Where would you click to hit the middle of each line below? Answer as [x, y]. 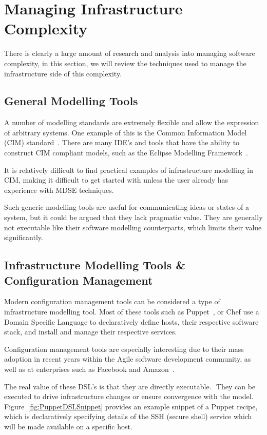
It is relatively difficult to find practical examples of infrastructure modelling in [129, 170]
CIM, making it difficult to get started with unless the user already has [116, 180]
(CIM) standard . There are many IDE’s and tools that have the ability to [122, 142]
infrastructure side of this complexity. [63, 73]
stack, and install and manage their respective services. [91, 332]
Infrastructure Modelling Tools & [95, 265]
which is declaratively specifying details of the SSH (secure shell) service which [128, 416]
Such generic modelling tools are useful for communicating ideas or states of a [127, 207]
